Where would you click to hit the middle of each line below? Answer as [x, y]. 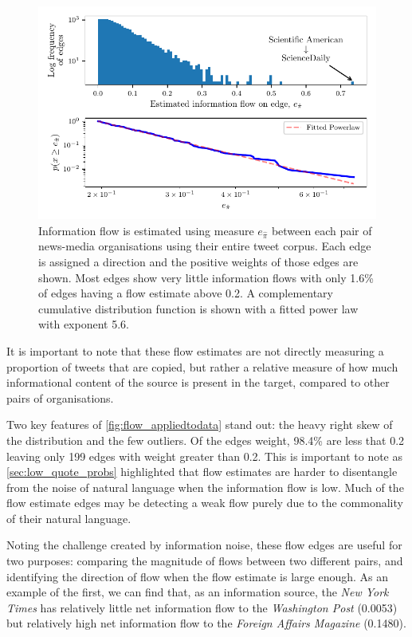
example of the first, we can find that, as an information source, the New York [198, 592]
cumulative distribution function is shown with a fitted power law [198, 308]
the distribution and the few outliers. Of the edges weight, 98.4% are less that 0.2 [206, 440]
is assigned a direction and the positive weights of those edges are [198, 261]
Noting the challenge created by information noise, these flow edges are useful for [204, 545]
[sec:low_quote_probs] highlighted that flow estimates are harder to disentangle [202, 472]
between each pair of [322, 230]
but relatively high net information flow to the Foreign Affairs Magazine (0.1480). [206, 623]
